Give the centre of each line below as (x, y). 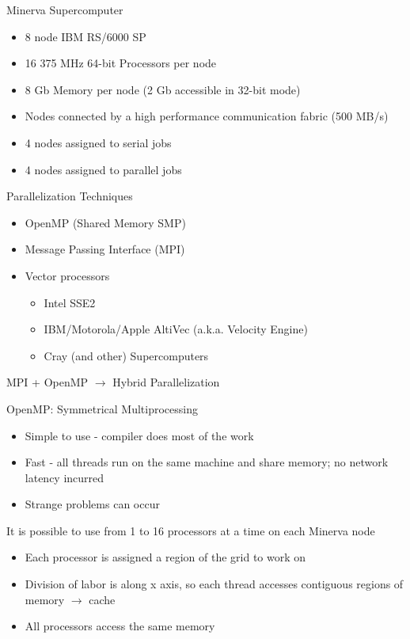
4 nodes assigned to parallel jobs (103, 169)
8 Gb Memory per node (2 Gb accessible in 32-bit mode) (163, 89)
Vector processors (67, 275)
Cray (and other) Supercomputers (126, 355)
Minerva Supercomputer (65, 10)
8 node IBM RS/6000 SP (85, 36)
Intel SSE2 (70, 302)
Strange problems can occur (92, 504)
